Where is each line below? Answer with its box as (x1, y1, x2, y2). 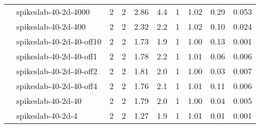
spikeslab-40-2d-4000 (16, 6, 90, 17)
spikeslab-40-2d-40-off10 (16, 35, 101, 47)
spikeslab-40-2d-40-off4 (16, 80, 97, 92)
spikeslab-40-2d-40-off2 (16, 65, 97, 77)
